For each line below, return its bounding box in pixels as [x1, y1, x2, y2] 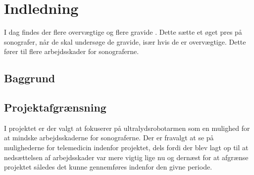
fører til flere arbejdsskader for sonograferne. [4, 46, 139, 57]
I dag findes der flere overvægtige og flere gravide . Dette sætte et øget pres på [4, 27, 242, 37]
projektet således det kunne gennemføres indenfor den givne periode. [4, 162, 212, 172]
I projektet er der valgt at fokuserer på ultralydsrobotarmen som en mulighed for [4, 122, 250, 133]
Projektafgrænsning [4, 100, 106, 115]
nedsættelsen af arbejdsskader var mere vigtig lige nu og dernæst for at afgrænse [4, 152, 249, 162]
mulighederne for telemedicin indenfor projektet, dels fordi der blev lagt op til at [4, 142, 249, 153]
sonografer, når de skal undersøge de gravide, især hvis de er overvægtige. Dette [4, 36, 246, 47]
